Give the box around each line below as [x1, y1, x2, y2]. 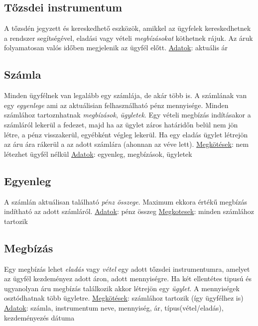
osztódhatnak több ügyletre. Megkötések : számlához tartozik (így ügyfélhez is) [4, 293, 244, 303]
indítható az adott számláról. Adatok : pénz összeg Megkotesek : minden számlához [4, 206, 255, 217]
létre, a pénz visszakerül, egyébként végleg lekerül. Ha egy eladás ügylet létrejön [4, 129, 248, 139]
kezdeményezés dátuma [4, 312, 75, 323]
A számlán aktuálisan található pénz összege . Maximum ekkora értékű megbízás [4, 196, 248, 207]
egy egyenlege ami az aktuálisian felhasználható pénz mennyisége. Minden [4, 100, 229, 110]
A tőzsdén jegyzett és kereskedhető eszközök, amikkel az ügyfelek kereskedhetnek [4, 23, 251, 33]
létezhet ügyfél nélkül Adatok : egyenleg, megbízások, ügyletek [4, 148, 192, 159]
